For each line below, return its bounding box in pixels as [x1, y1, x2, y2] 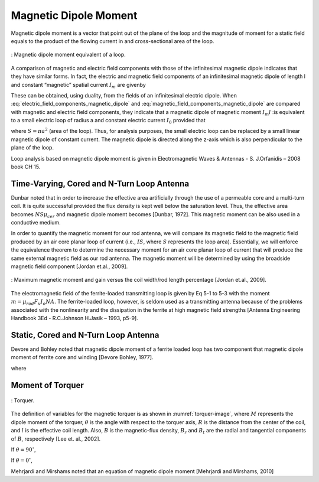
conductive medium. [11, 219, 61, 226]
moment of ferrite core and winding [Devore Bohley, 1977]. [11, 354, 154, 361]
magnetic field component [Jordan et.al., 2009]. [11, 263, 128, 270]
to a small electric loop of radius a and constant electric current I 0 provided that [11, 117, 206, 125]
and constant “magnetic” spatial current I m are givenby [11, 81, 146, 90]
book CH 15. [11, 163, 41, 171]
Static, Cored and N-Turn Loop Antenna [11, 330, 159, 340]
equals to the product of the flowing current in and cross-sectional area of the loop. [11, 37, 214, 44]
